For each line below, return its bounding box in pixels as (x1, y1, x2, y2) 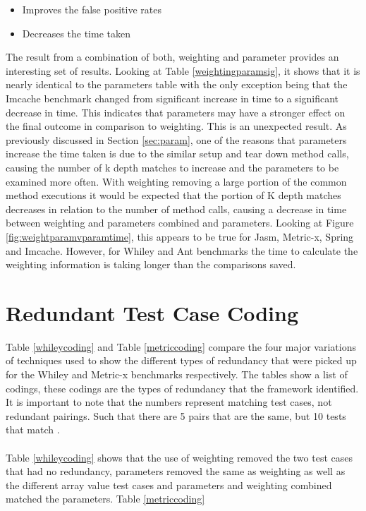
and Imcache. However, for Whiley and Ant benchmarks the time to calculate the (6, 243, 358, 258)
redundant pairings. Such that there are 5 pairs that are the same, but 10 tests (6, 408, 346, 423)
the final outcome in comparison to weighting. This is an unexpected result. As (6, 119, 347, 133)
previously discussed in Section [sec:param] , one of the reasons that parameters (6, 132, 347, 147)
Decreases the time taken (22, 25, 130, 40)
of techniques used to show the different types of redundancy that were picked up (6, 353, 357, 368)
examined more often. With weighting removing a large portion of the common (6, 174, 347, 188)
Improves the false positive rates (22, 2, 161, 16)
